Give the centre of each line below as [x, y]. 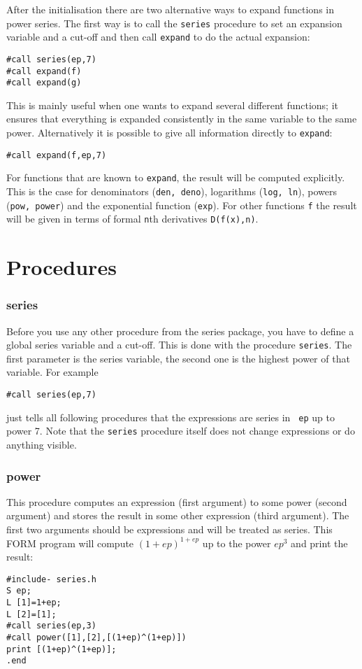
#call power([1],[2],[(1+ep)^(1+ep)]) [96, 638]
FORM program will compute [70, 543]
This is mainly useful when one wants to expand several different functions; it [172, 105]
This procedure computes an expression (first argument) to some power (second [177, 501]
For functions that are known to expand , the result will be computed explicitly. [176, 177]
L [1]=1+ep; [34, 603]
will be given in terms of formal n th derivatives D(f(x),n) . [132, 219]
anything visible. [42, 444]
